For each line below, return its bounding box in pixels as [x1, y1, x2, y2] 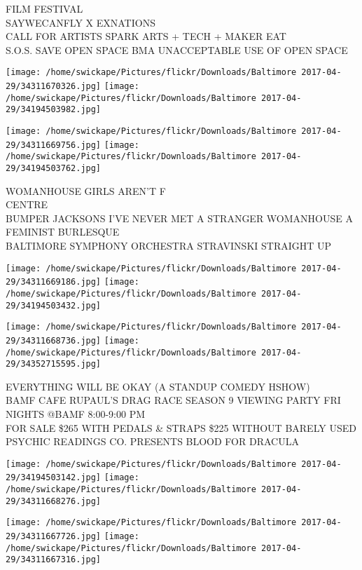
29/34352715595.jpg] [6, 359, 102, 369]
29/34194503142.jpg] [6, 473, 102, 483]
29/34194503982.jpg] [6, 104, 102, 115]
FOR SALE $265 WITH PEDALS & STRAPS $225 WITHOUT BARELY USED [6, 420, 356, 435]
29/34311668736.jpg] [6, 335, 102, 346]
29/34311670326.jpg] [6, 81, 102, 92]
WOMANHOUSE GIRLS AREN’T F [6, 183, 166, 198]
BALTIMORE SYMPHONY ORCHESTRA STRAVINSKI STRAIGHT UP [6, 238, 332, 252]
